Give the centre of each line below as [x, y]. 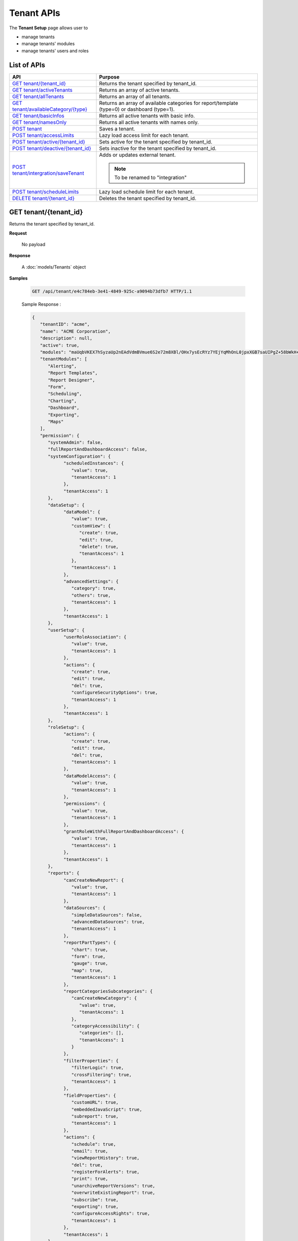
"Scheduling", [65, 394]
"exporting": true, [95, 1207]
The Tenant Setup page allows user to [48, 28]
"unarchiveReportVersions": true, [113, 1186]
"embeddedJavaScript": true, [107, 1109]
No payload [34, 244]
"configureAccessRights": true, [111, 1213]
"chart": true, [90, 950]
